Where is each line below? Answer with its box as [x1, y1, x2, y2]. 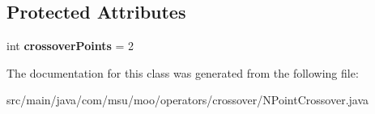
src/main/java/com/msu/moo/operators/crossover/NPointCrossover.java [6, 91, 369, 108]
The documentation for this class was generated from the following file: [6, 64, 359, 81]
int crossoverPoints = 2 [6, 37, 134, 54]
